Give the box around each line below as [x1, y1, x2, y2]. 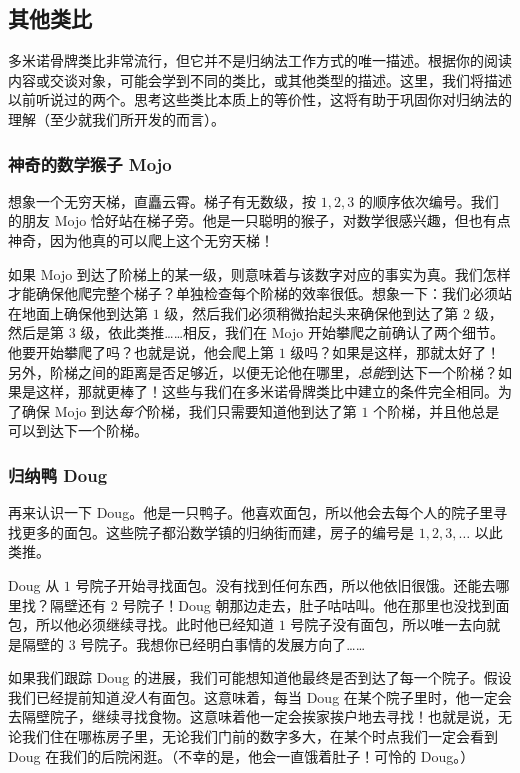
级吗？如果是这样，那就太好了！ [290, 341, 501, 362]
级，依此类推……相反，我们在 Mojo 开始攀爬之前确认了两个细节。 [80, 322, 504, 343]
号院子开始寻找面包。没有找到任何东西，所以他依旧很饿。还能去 [75, 574, 496, 595]
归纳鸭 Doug [8, 462, 108, 487]
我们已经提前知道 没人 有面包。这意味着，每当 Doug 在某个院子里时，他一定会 [8, 686, 512, 707]
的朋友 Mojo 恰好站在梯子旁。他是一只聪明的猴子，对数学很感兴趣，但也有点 [8, 210, 511, 231]
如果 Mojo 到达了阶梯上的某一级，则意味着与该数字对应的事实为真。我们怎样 [8, 263, 511, 284]
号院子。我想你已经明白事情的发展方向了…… [80, 633, 366, 654]
